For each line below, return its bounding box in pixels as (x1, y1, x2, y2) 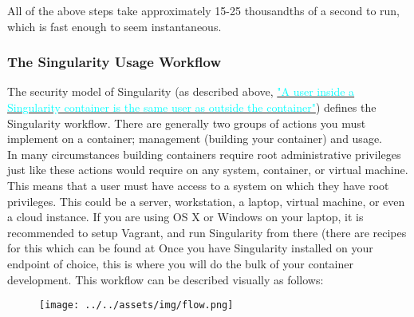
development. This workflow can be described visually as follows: (7, 271, 324, 287)
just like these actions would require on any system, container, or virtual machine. (7, 161, 408, 178)
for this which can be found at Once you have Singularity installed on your (7, 240, 373, 256)
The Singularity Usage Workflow (7, 52, 221, 72)
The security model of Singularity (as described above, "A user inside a (7, 83, 355, 100)
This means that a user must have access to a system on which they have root (7, 176, 389, 193)
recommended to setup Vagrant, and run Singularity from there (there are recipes (7, 224, 407, 240)
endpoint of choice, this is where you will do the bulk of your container (7, 255, 353, 271)
